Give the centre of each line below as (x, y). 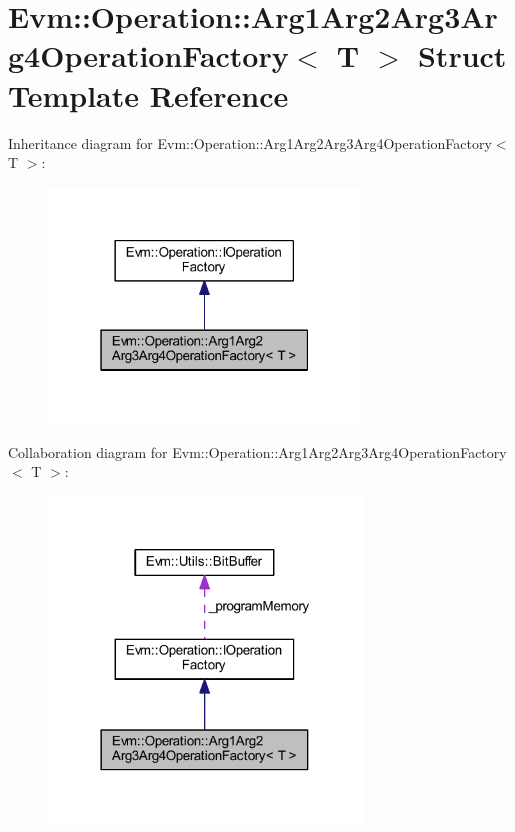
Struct (462, 55)
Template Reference (148, 94)
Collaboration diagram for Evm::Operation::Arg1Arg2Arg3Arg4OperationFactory (257, 451)
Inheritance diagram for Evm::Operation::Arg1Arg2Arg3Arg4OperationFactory (250, 142)
